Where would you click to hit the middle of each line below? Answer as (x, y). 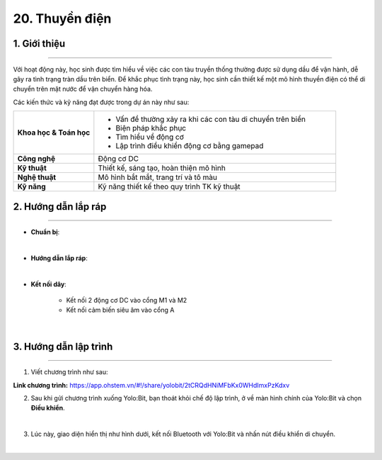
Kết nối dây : (48, 284)
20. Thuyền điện (62, 18)
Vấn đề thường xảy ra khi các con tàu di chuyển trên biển (210, 119)
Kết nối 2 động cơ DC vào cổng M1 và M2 (127, 301)
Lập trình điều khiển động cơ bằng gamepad (190, 146)
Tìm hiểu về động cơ (150, 137)
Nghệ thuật (37, 177)
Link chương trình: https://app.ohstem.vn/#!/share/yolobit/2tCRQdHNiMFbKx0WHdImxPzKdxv (151, 385)
